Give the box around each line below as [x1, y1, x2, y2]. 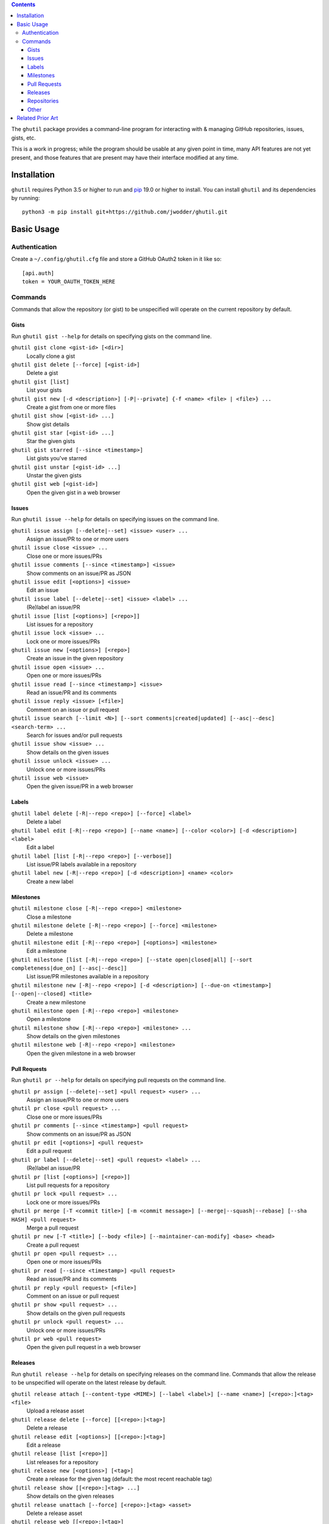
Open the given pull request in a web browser [26, 1344, 141, 1351]
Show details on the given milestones [26, 1033, 120, 1040]
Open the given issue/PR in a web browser [26, 783, 133, 790]
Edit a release [26, 1441, 61, 1448]
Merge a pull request [26, 1224, 79, 1231]
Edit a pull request [26, 1147, 73, 1155]
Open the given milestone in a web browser [26, 1049, 136, 1057]
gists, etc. [11, 134, 36, 141]
